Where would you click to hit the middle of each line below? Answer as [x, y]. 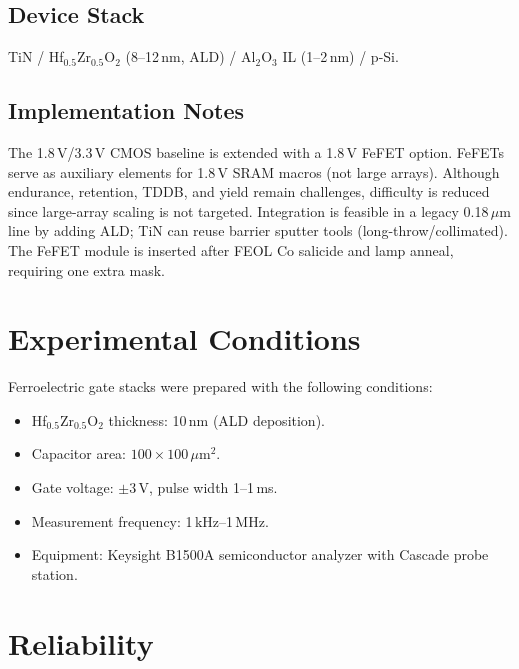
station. [54, 573]
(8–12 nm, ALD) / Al [190, 56]
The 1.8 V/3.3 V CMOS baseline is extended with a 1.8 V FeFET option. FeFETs [256, 152]
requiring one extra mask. [86, 269]
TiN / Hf [36, 56]
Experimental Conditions [184, 338]
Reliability [81, 642]
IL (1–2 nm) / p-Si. [340, 56]
